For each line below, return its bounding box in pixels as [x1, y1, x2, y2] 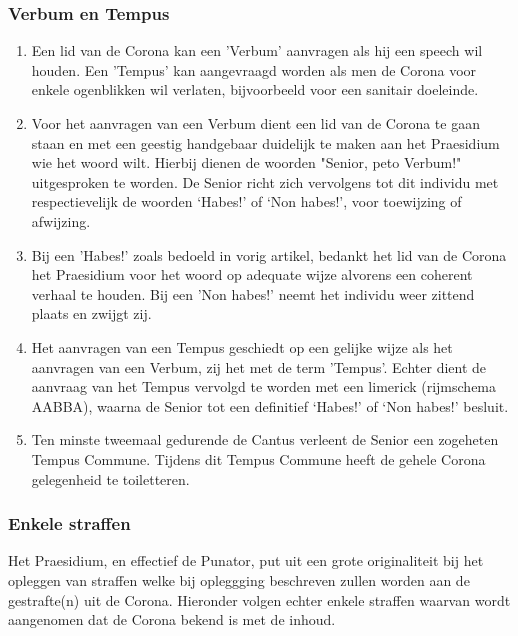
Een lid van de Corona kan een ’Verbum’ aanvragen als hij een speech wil [31, 40, 483, 61]
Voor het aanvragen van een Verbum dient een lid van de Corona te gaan [31, 113, 480, 133]
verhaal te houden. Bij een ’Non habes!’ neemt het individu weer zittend [31, 283, 475, 304]
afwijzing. [31, 210, 91, 231]
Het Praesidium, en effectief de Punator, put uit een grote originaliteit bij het [8, 550, 484, 571]
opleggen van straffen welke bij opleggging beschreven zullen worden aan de [8, 569, 470, 590]
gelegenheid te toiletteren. [31, 468, 190, 489]
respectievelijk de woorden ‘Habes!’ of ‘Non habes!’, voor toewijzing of [31, 191, 462, 212]
